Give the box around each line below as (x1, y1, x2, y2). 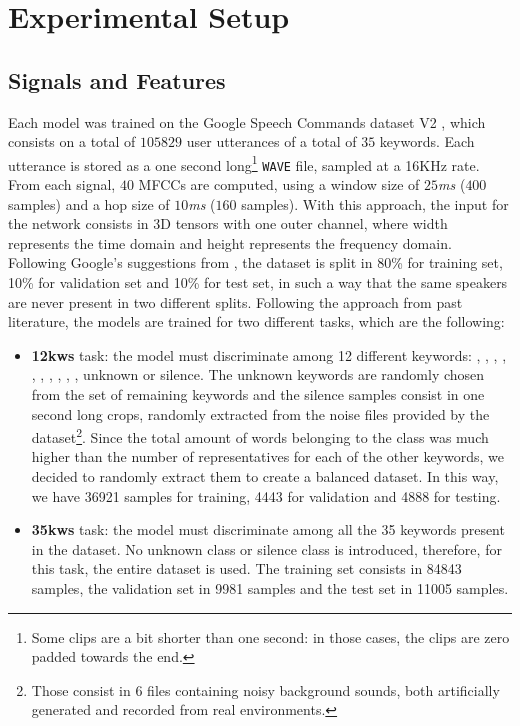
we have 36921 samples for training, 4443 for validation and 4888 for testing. (31, 485, 501, 506)
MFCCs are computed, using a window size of (138, 174, 420, 195)
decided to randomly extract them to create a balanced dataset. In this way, (31, 466, 499, 487)
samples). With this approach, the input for (241, 193, 509, 214)
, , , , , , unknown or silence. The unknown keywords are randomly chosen (31, 364, 485, 385)
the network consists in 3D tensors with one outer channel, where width (8, 213, 448, 234)
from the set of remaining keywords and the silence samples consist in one (31, 384, 485, 405)
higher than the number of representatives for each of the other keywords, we (31, 446, 505, 467)
